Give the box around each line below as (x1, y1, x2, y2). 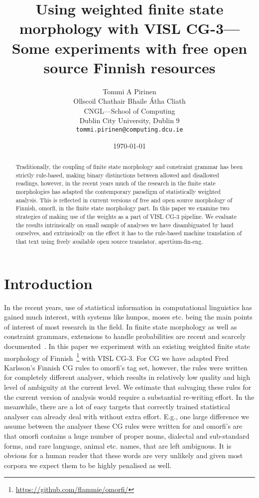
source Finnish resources (43, 57, 216, 77)
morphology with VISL (19, 18, 181, 38)
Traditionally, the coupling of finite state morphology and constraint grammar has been (15, 163, 243, 171)
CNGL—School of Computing (84, 105, 175, 116)
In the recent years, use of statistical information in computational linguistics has (4, 302, 252, 312)
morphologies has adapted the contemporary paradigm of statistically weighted (15, 187, 221, 196)
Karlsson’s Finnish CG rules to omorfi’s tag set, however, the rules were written (4, 362, 248, 372)
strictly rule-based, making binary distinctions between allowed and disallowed (15, 170, 219, 179)
